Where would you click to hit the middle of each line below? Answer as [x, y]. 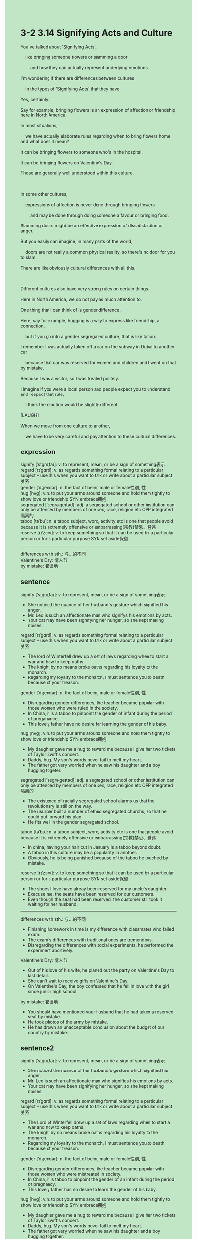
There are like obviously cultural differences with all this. [78, 268]
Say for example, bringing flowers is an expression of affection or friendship [98, 110]
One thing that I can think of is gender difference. [71, 310]
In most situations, [39, 125]
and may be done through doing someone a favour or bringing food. [99, 215]
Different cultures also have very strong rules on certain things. [85, 289]
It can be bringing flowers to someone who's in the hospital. [82, 152]
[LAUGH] [30, 415]
